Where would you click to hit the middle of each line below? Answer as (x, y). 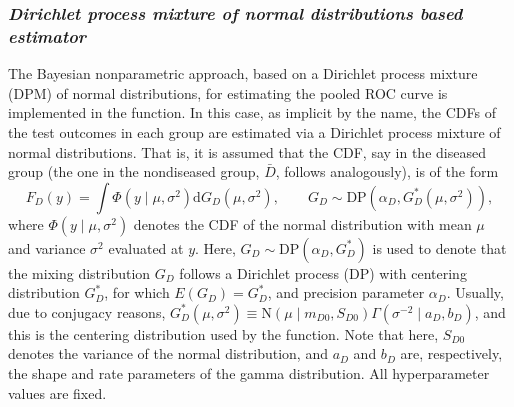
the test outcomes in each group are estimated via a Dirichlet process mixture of (254, 131)
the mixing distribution (79, 272)
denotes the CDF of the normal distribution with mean (302, 223)
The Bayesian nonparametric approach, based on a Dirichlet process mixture (243, 73)
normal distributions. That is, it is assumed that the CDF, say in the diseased (247, 151)
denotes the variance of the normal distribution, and (168, 353)
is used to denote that (439, 247)
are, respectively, (451, 353)
